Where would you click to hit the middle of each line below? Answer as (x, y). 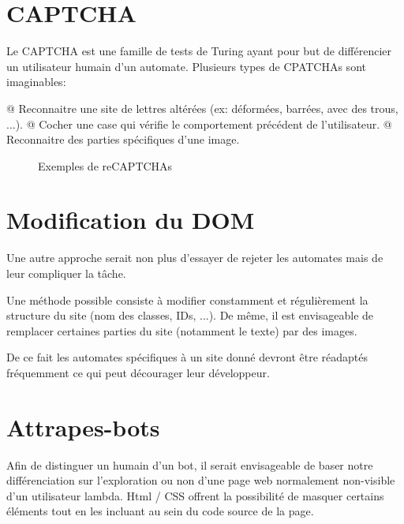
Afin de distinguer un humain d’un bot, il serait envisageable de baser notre (190, 464)
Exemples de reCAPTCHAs (105, 165)
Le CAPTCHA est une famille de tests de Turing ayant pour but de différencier (199, 51)
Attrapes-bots (83, 427)
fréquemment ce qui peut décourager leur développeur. (138, 372)
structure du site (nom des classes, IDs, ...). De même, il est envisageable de (190, 315)
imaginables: (36, 82)
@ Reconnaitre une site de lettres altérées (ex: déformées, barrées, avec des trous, (202, 108)
